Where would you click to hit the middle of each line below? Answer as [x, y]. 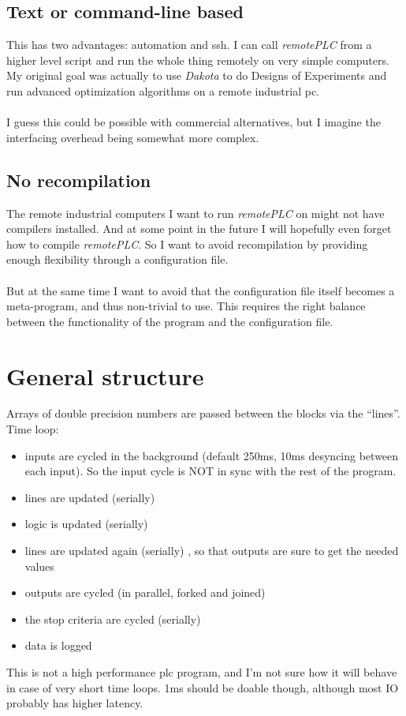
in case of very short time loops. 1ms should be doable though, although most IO [203, 687]
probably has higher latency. [75, 703]
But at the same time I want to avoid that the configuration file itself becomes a [201, 290]
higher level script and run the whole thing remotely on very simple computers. [198, 60]
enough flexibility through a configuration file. [117, 259]
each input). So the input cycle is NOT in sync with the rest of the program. [210, 471]
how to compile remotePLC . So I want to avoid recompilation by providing [187, 244]
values [39, 566]
